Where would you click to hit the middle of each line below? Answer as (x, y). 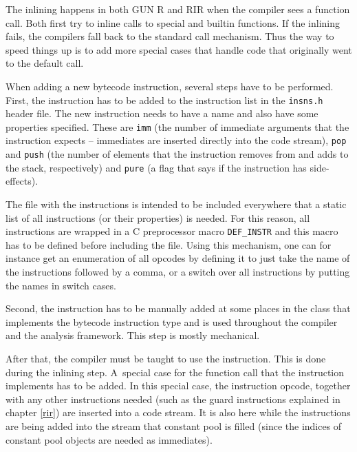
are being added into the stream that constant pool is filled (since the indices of (174, 426)
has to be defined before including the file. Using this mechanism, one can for (169, 244)
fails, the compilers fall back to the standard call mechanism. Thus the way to (170, 36)
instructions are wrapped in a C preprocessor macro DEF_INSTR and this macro (172, 231)
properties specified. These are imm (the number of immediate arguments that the (177, 126)
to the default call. (45, 63)
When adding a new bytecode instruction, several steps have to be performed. (170, 86)
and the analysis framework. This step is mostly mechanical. (133, 335)
